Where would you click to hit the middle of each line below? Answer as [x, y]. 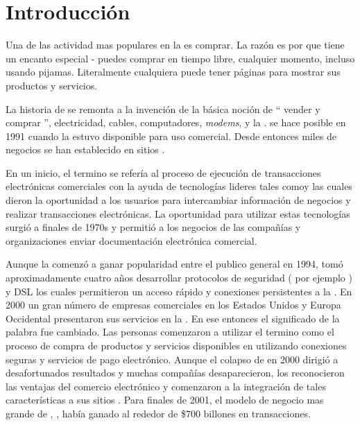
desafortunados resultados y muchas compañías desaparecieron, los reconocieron [175, 373]
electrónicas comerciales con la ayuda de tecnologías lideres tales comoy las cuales [179, 186]
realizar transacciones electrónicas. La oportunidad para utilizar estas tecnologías [178, 213]
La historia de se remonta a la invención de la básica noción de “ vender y [163, 109]
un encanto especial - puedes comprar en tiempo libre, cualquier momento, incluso [180, 58]
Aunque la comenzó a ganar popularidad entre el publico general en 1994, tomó [174, 264]
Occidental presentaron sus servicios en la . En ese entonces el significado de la [173, 318]
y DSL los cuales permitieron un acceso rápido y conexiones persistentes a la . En [179, 291]
